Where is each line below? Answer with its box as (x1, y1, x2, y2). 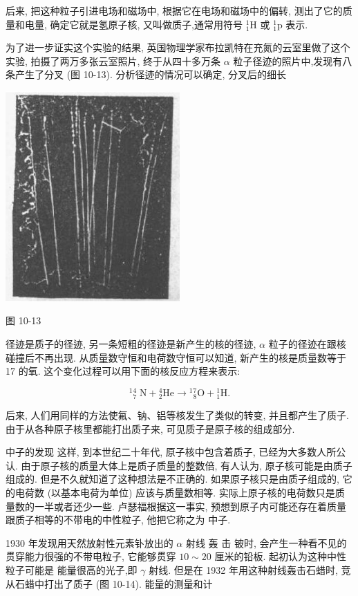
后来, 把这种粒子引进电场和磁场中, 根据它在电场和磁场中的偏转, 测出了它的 (6, 3, 343, 17)
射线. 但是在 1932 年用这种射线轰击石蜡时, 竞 (149, 562, 351, 577)
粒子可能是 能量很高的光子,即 (6, 562, 138, 577)
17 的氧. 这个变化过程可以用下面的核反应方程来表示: (6, 364, 241, 378)
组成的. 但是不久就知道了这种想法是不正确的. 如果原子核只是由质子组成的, (6, 472, 339, 486)
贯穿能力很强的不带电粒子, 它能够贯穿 (6, 549, 176, 564)
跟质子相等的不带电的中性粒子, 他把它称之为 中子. (6, 512, 231, 527)
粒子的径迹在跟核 (268, 337, 346, 351)
